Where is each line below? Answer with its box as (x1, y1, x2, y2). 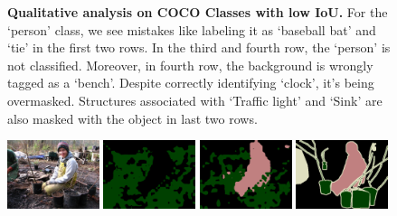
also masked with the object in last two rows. (7, 108, 258, 127)
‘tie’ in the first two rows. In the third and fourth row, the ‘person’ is (7, 38, 391, 57)
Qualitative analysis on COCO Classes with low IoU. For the (7, 3, 388, 21)
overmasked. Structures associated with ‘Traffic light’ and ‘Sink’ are (7, 90, 383, 109)
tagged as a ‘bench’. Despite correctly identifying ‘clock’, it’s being (7, 73, 374, 92)
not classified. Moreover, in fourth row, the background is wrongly (7, 55, 373, 74)
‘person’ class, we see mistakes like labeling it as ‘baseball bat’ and (7, 20, 376, 39)
